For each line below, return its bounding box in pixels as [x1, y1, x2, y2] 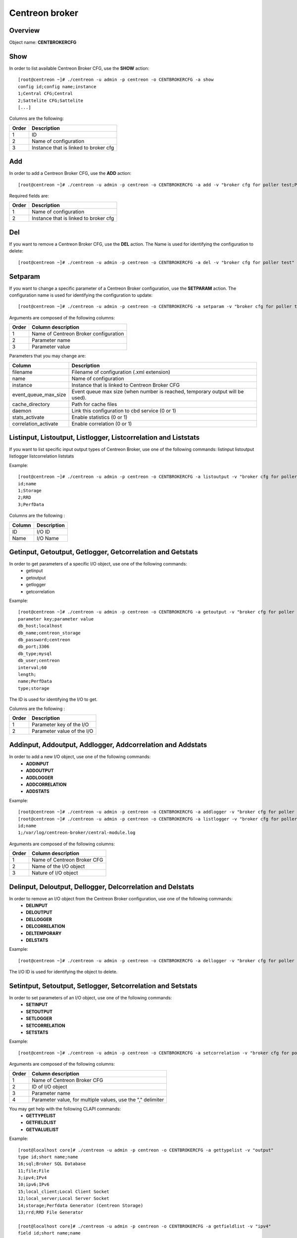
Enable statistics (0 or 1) [71, 413, 128, 420]
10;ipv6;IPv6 [18, 1182, 49, 1187]
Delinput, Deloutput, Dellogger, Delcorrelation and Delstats [9, 882, 195, 891]
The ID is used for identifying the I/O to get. [9, 696, 98, 703]
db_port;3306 [18, 644, 49, 650]
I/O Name [36, 535, 59, 542]
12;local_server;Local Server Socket [18, 1196, 110, 1201]
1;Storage [18, 488, 42, 494]
